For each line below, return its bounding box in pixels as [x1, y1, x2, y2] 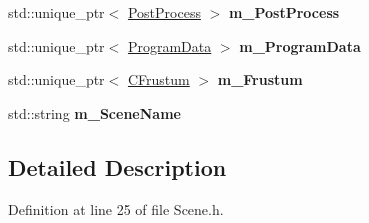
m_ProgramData [239, 35, 361, 56]
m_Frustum [217, 69, 303, 90]
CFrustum [127, 69, 190, 90]
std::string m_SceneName [8, 102, 181, 123]
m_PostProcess [228, 2, 340, 22]
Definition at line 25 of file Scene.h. [8, 198, 224, 219]
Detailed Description [8, 151, 227, 182]
